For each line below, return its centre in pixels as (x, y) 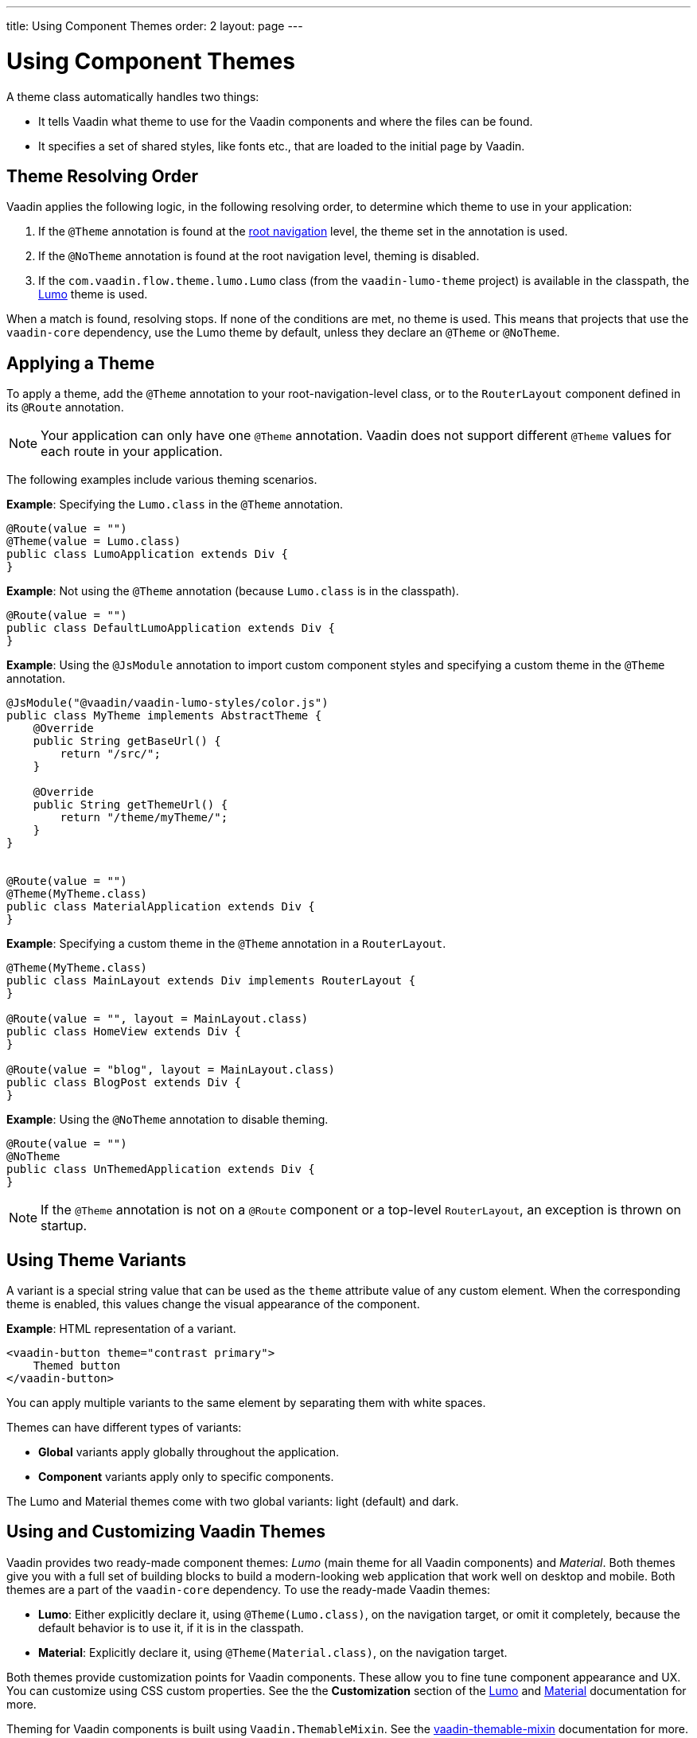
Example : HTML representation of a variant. (121, 1329)
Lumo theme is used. (93, 294)
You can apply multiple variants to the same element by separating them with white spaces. (246, 1403)
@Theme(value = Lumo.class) (94, 542)
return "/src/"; (110, 754)
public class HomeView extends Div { (124, 1032)
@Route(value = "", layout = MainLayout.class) (158, 1019)
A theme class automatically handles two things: (133, 96)
